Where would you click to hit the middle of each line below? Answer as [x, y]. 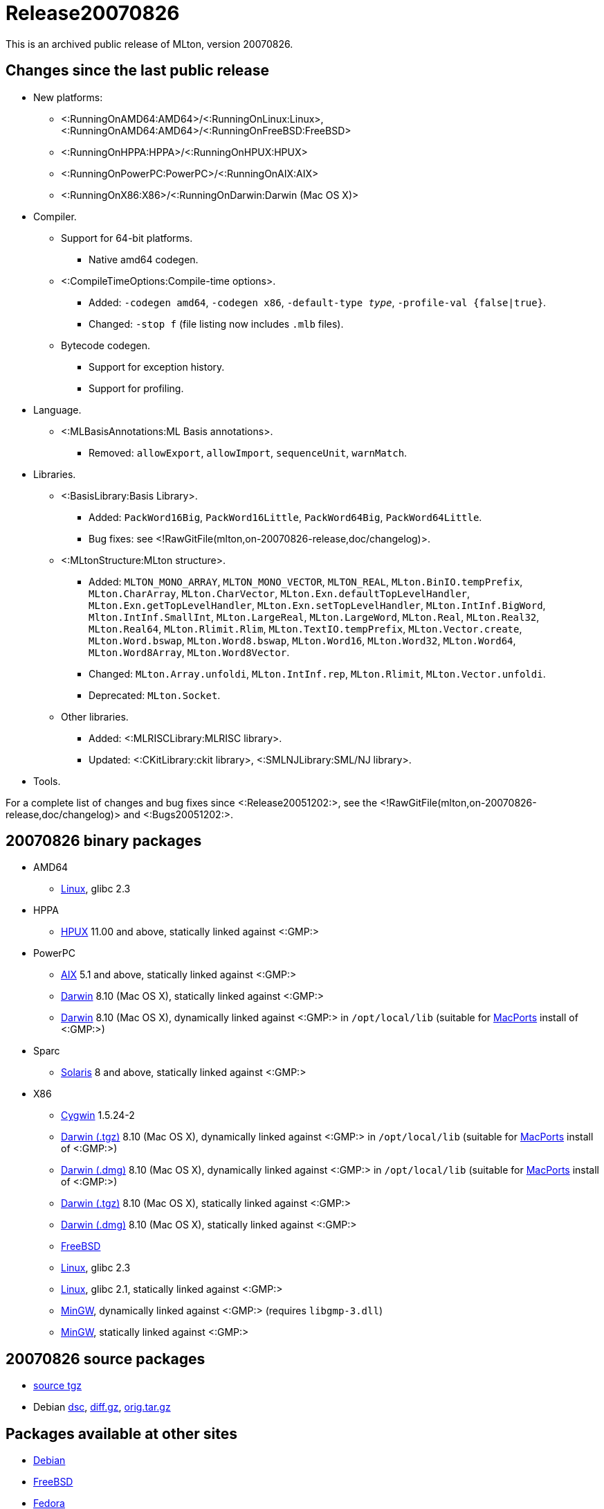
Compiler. [55, 216]
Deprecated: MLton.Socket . [155, 695]
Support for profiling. [136, 388]
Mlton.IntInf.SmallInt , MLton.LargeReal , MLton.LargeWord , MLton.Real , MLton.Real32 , [314, 617]
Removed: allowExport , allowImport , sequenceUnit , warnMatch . [248, 452]
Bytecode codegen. [106, 345]
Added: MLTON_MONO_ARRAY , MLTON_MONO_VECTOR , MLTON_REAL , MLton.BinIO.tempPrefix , [306, 581]
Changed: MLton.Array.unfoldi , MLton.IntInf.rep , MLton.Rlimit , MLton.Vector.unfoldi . [317, 673]
